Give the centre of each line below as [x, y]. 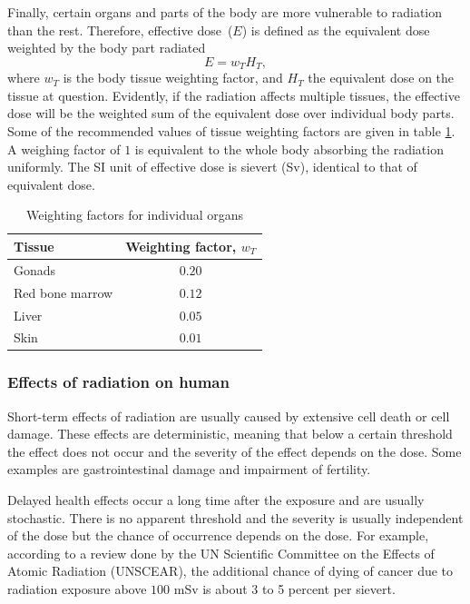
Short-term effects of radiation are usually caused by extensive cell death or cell [229, 416]
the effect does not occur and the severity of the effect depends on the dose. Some [235, 451]
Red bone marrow [64, 292]
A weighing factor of [64, 149]
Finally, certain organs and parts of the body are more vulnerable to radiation [225, 12]
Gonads [35, 269]
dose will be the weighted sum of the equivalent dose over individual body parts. [231, 113]
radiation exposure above [77, 589]
